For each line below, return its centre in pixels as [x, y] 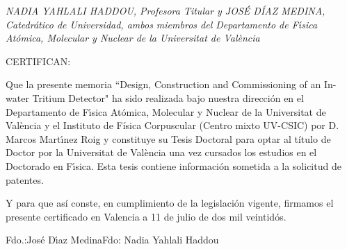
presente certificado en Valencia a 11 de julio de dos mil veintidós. [146, 216]
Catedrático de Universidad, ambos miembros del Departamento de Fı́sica [162, 24]
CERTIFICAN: [38, 61]
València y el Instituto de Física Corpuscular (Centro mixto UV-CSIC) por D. [172, 125]
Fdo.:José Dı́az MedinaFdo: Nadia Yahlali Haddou [112, 240]
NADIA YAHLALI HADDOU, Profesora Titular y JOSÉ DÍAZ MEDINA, [166, 10]
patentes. [25, 179]
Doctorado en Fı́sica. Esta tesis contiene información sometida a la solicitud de [173, 165]
